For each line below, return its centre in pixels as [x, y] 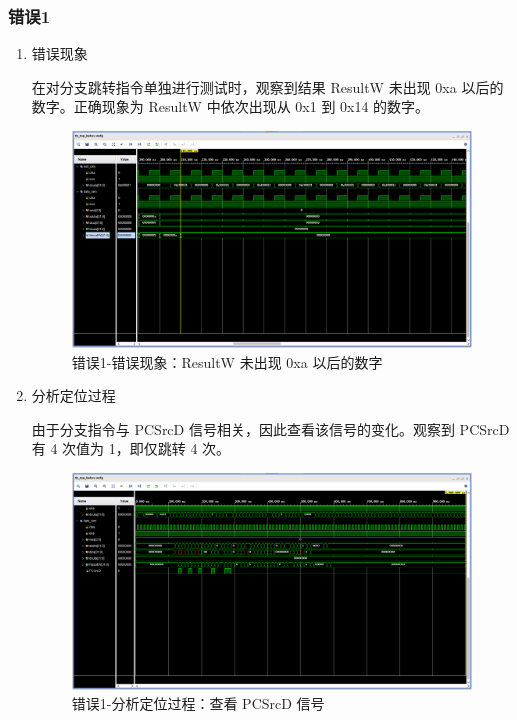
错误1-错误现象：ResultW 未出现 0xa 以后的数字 [227, 361]
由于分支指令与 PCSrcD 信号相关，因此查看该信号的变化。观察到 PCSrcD [270, 428]
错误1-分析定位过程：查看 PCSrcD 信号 [198, 703]
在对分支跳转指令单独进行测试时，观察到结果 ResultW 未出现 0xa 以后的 [267, 86]
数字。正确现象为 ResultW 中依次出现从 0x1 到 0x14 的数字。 [230, 106]
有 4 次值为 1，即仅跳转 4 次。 [131, 448]
